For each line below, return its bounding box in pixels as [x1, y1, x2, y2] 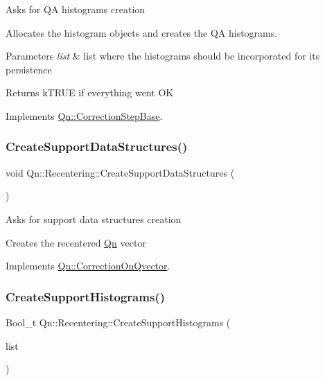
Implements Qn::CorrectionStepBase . [6, 108, 163, 123]
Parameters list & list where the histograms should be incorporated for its [6, 48, 320, 63]
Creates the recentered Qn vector [6, 235, 146, 249]
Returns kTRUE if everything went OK [6, 85, 174, 100]
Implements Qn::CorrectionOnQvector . [6, 258, 170, 273]
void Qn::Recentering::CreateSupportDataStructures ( [6, 165, 235, 179]
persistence [6, 62, 52, 76]
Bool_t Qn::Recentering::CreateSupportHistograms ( [6, 314, 231, 329]
